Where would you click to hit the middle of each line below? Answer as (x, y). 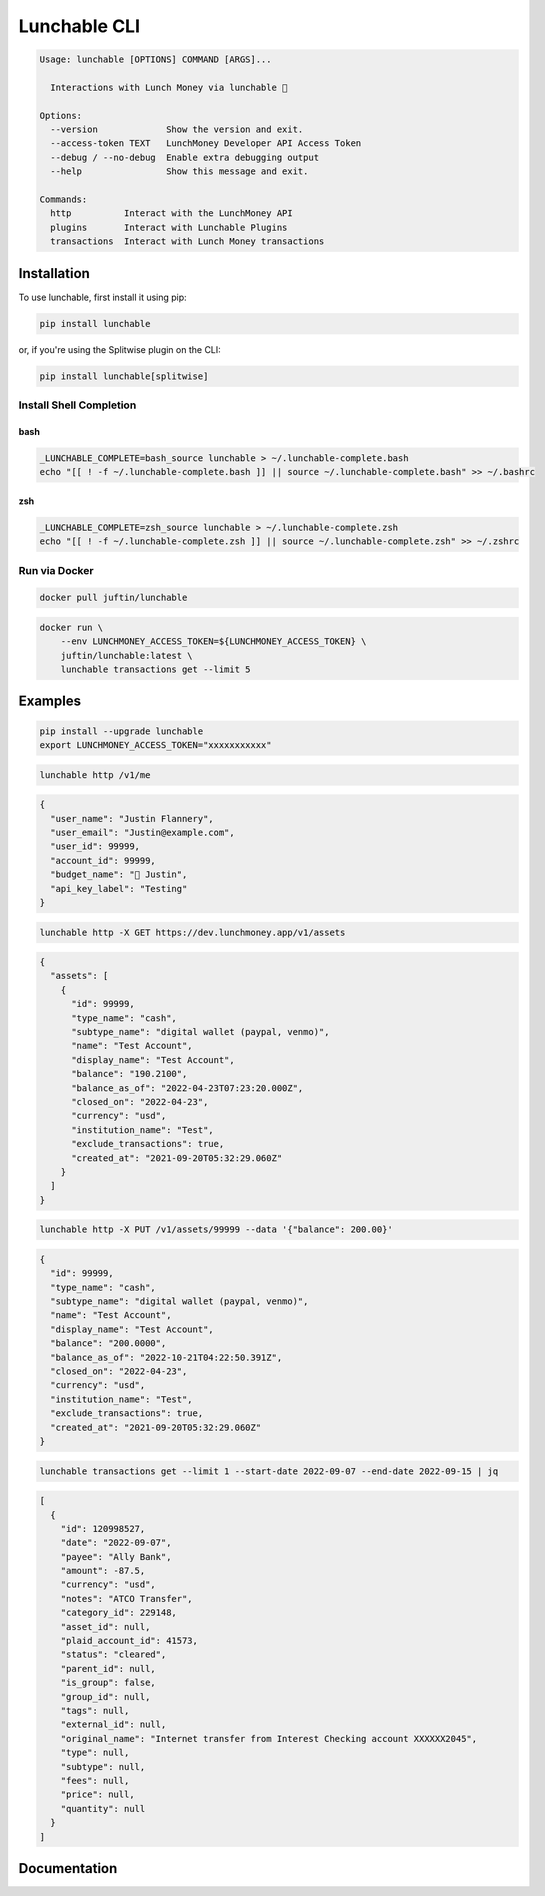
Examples (50, 701)
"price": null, (97, 1794)
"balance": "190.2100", (129, 1074)
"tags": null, (95, 1710)
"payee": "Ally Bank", (116, 1556)
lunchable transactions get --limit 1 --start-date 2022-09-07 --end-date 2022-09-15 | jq (269, 1471)
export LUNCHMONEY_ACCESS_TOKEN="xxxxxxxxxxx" (155, 745)
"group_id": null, (105, 1696)
